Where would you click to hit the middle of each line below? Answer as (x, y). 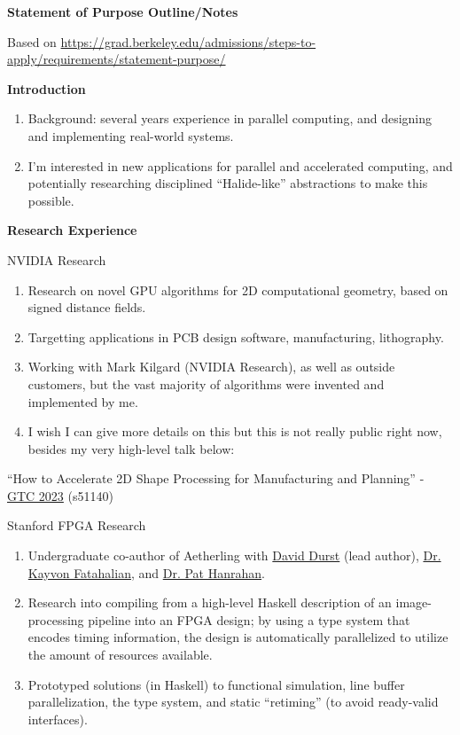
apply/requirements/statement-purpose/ (117, 59)
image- (413, 602)
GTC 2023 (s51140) (60, 495)
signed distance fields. (87, 307)
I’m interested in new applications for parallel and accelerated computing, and (240, 165)
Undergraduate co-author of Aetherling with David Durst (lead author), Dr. (234, 555)
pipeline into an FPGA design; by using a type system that (249, 619)
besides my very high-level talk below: (131, 448)
